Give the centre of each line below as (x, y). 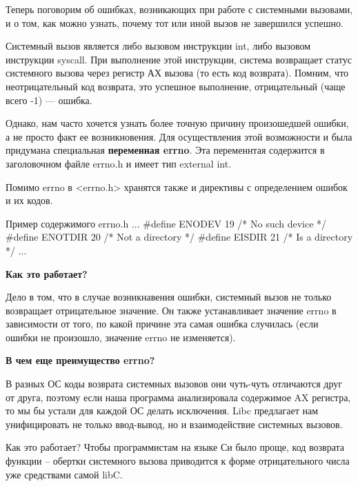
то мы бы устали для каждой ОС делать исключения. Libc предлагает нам (162, 411)
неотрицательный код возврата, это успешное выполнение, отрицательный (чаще (176, 86)
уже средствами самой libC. (64, 474)
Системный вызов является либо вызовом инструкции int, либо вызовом (158, 46)
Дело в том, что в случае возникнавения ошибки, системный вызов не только (169, 297)
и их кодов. (29, 200)
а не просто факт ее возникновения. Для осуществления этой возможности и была (179, 136)
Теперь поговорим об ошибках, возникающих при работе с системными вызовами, (179, 9)
